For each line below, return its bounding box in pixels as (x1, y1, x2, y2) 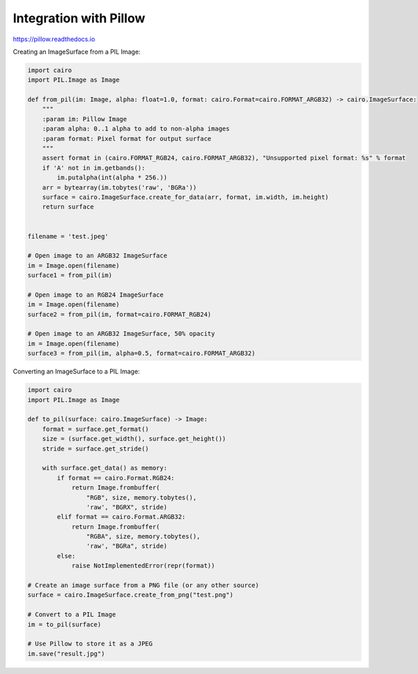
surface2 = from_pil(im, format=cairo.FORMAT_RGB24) (27, 310, 212, 318)
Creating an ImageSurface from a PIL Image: (13, 47, 141, 56)
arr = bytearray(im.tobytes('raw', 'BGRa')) (42, 184, 197, 191)
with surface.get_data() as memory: (42, 464, 167, 472)
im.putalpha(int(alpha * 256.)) (56, 174, 167, 181)
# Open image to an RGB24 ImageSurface (27, 290, 164, 299)
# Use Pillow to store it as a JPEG (27, 640, 153, 648)
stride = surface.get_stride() (42, 444, 149, 453)
